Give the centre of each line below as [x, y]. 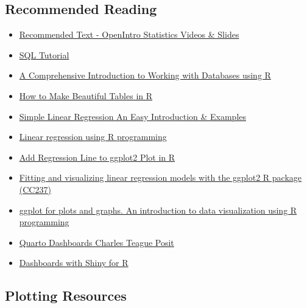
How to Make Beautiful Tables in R [86, 95]
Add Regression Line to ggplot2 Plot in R [97, 157]
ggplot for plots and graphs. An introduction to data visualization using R [158, 210]
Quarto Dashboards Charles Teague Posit [97, 242]
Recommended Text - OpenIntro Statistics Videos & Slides [129, 34]
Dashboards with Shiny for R [74, 263]
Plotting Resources [66, 296]
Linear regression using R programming [93, 137]
